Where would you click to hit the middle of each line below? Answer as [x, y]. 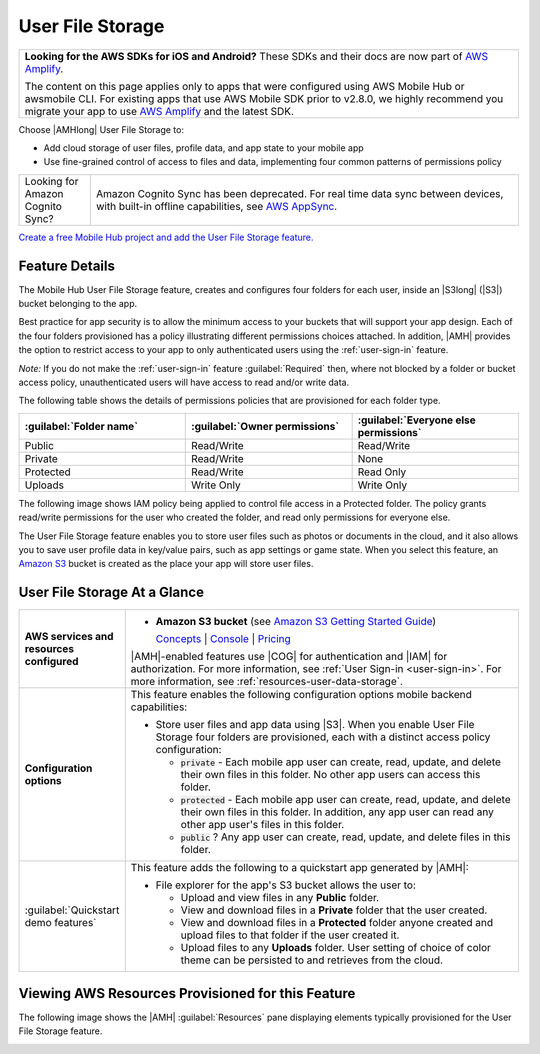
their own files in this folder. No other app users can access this [330, 775]
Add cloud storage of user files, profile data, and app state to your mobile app [203, 147]
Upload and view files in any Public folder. [280, 898]
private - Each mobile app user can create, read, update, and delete [341, 762]
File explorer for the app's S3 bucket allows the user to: [286, 885]
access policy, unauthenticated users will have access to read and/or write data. [184, 382]
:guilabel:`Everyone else [417, 420]
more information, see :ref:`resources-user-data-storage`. [267, 682]
